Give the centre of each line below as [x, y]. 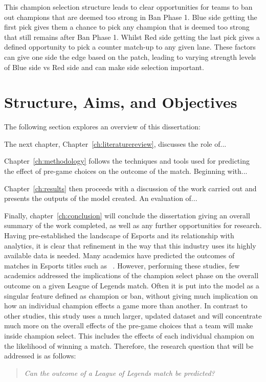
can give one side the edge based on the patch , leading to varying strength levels [130, 57]
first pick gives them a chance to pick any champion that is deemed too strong [127, 27]
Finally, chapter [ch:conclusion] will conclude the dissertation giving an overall [127, 215]
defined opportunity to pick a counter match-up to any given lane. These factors [130, 47]
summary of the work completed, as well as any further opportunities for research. [133, 225]
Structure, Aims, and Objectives [121, 102]
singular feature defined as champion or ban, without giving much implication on [131, 295]
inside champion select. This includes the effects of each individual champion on [129, 335]
